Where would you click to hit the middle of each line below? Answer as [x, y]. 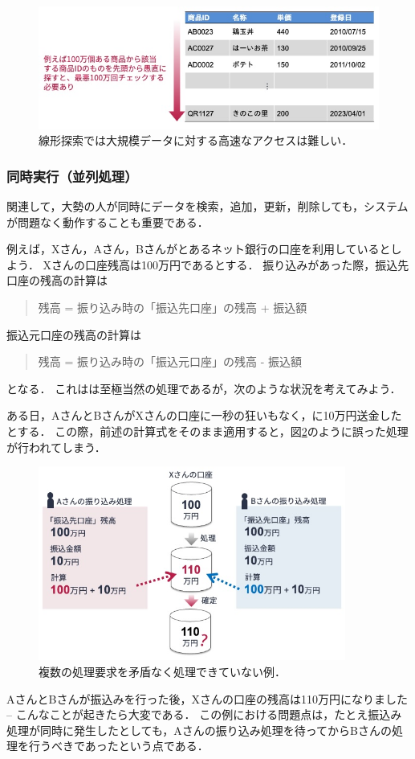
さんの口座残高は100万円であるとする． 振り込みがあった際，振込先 [230, 264]
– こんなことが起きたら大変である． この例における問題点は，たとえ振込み [204, 714]
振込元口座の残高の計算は [74, 334]
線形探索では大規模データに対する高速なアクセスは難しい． [196, 140]
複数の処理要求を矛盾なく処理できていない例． [162, 671]
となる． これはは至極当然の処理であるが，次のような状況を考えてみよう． [204, 388]
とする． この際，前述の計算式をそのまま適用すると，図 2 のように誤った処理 [207, 431]
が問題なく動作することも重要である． [108, 222]
